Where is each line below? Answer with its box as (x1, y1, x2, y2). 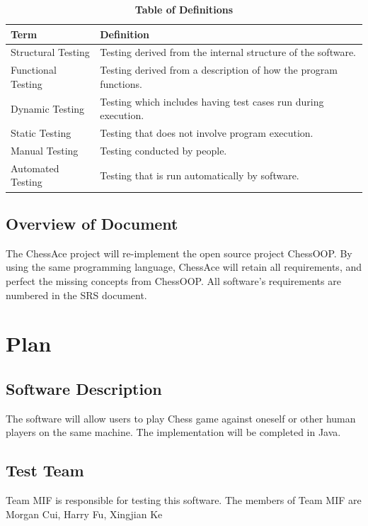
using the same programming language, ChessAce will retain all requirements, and (6, 259, 362, 274)
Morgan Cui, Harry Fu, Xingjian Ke (6, 506, 163, 521)
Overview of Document (6, 212, 178, 234)
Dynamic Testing (11, 101, 85, 116)
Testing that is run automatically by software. (100, 167, 299, 182)
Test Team (6, 459, 84, 481)
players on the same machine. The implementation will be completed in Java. (6, 425, 341, 440)
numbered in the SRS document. (6, 287, 147, 302)
